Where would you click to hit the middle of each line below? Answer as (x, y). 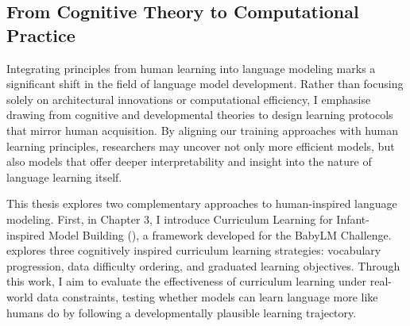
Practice (41, 35)
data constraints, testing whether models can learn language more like (207, 296)
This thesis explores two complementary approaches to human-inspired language (202, 203)
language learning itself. (64, 176)
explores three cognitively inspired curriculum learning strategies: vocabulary (194, 250)
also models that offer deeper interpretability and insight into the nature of (189, 161)
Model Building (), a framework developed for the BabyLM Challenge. (220, 234)
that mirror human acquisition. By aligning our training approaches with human (202, 130)
